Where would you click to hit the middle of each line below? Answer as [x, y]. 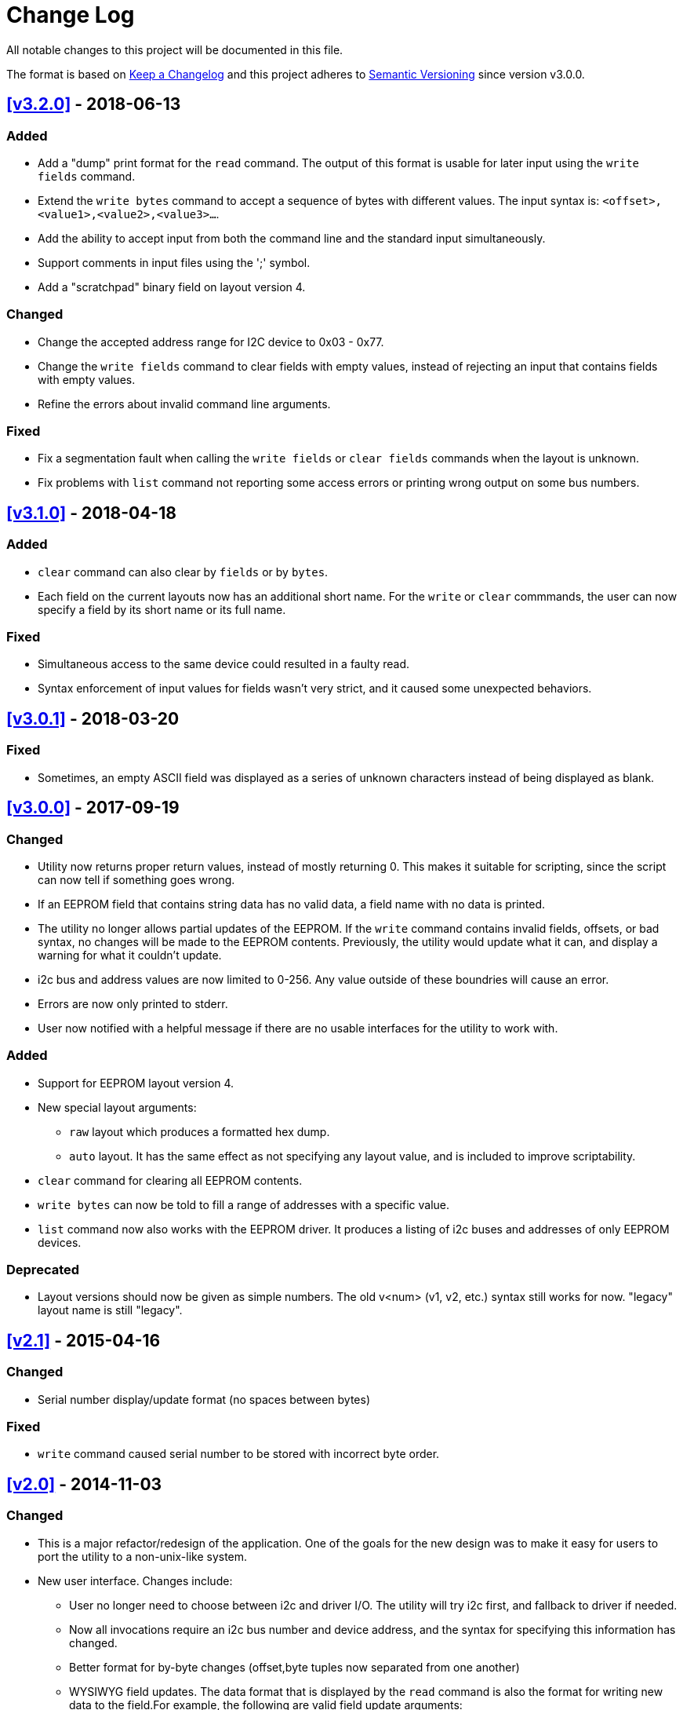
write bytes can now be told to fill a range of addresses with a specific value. [244, 1204]
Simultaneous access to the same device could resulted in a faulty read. [224, 664]
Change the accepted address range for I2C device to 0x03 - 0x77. [211, 342]
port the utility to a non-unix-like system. [143, 1556]
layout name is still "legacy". [110, 1310]
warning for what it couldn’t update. [130, 955]
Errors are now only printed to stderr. [133, 1003]
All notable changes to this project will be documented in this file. [175, 49]
